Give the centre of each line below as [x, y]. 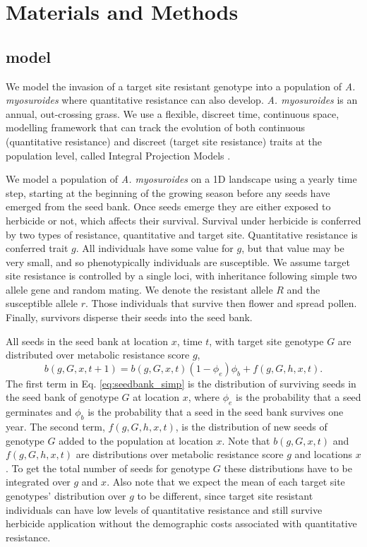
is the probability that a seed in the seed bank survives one [216, 412]
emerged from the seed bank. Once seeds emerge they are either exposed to [168, 206]
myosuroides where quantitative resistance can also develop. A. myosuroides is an [182, 100]
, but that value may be [293, 248]
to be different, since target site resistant [225, 496]
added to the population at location [136, 440]
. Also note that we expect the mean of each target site [226, 482]
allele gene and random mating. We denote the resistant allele [139, 289]
